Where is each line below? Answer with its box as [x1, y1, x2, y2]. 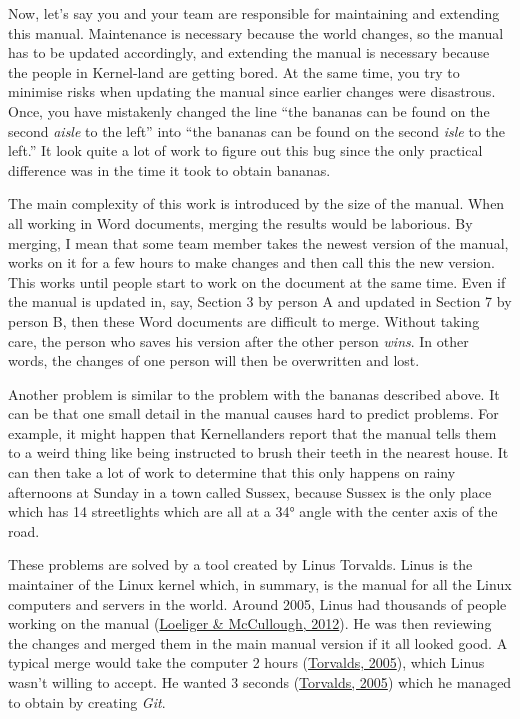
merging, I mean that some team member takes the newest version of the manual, [8, 232, 509, 253]
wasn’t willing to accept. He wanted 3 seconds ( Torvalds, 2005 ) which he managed [8, 672, 512, 692]
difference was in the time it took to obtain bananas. [8, 159, 331, 180]
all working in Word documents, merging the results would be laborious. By [8, 212, 473, 233]
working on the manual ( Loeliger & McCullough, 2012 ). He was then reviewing [8, 613, 492, 634]
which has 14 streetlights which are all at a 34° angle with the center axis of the [8, 501, 498, 522]
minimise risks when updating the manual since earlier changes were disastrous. [8, 81, 496, 102]
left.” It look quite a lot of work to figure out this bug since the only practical [8, 140, 483, 161]
